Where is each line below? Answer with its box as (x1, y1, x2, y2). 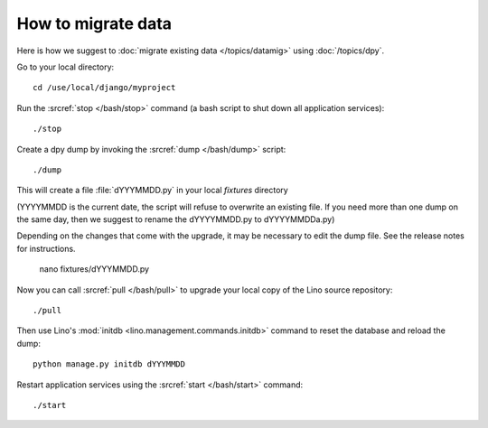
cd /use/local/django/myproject (33, 82, 176, 93)
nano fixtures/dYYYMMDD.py (39, 264, 149, 274)
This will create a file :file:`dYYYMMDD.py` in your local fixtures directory (16, 185, 288, 196)
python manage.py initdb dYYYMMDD (33, 359, 185, 369)
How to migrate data (16, 14, 172, 33)
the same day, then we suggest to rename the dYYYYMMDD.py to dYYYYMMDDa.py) (16, 214, 335, 225)
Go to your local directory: (16, 61, 115, 72)
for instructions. (16, 243, 76, 254)
